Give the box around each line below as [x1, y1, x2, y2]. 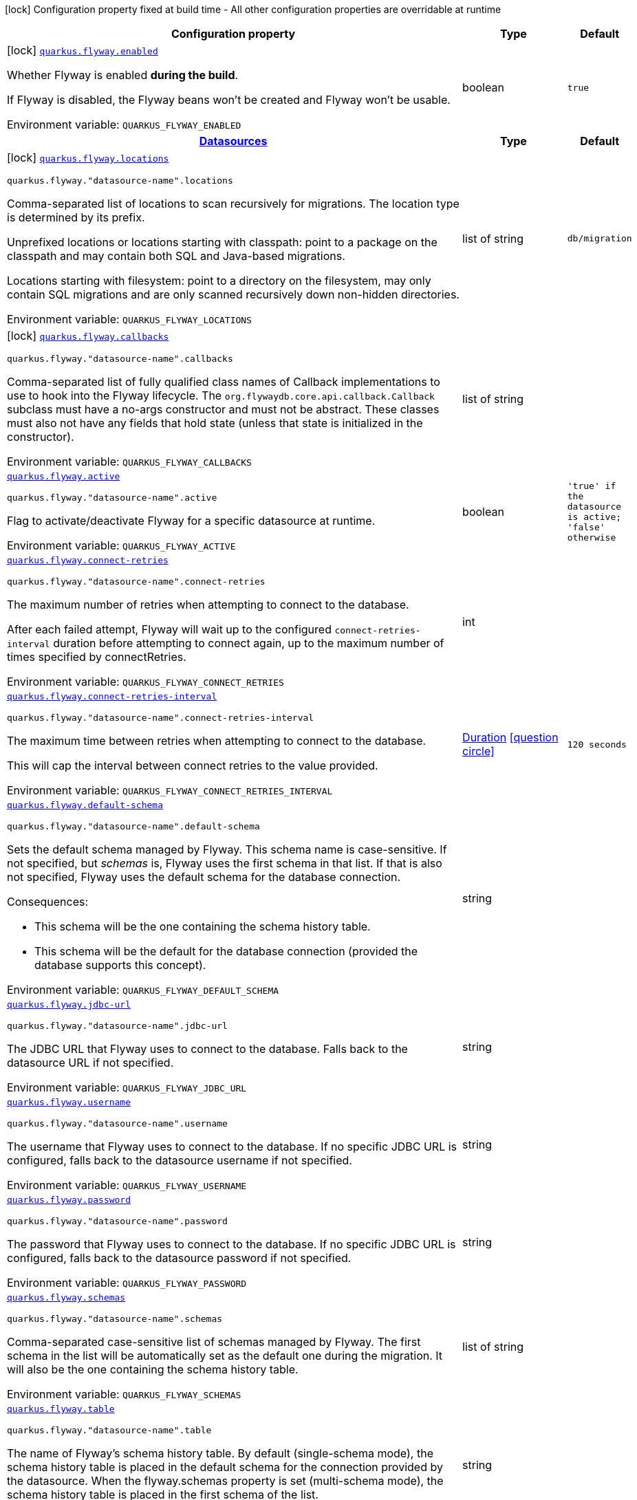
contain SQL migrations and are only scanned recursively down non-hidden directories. [7, 287, 460, 301]
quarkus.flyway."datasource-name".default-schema [7, 821, 260, 831]
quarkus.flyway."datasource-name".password [7, 1216, 228, 1226]
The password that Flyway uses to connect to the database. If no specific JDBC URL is [7, 1237, 456, 1251]
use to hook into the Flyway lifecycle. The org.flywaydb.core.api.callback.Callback [7, 389, 435, 402]
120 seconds [567, 739, 627, 750]
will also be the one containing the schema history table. [7, 1362, 299, 1376]
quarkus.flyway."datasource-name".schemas [7, 1314, 223, 1324]
